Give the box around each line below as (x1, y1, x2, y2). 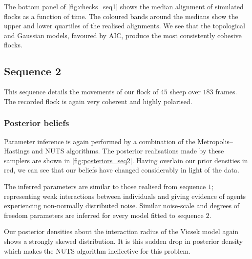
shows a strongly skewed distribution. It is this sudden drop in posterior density (4, 236, 243, 246)
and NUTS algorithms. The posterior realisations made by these (32, 146, 224, 156)
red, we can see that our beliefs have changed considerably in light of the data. (4, 165, 239, 175)
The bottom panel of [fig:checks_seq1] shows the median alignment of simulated (4, 1, 244, 11)
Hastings (4, 146, 30, 156)
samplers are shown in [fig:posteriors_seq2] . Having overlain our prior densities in (4, 155, 248, 165)
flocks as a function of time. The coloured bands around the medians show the (4, 11, 238, 21)
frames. (215, 86, 237, 97)
